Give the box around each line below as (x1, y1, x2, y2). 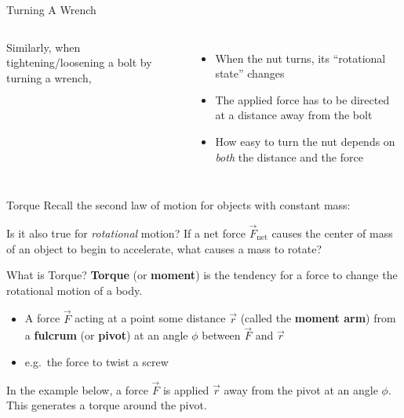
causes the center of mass (271, 224, 393, 241)
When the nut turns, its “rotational (215, 49, 386, 66)
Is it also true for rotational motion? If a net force (6, 224, 246, 241)
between (202, 327, 241, 343)
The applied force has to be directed (215, 91, 390, 107)
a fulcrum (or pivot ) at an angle (24, 327, 188, 343)
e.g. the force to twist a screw (24, 353, 169, 369)
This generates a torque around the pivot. (6, 397, 207, 413)
